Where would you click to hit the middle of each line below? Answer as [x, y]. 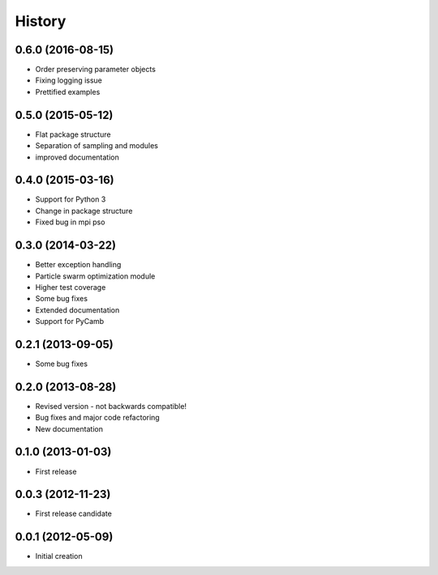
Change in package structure [84, 211]
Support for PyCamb [70, 322]
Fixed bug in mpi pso [70, 222]
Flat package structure [73, 134]
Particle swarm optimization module [95, 276]
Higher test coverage [71, 287]
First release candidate [74, 513]
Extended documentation [77, 310]
